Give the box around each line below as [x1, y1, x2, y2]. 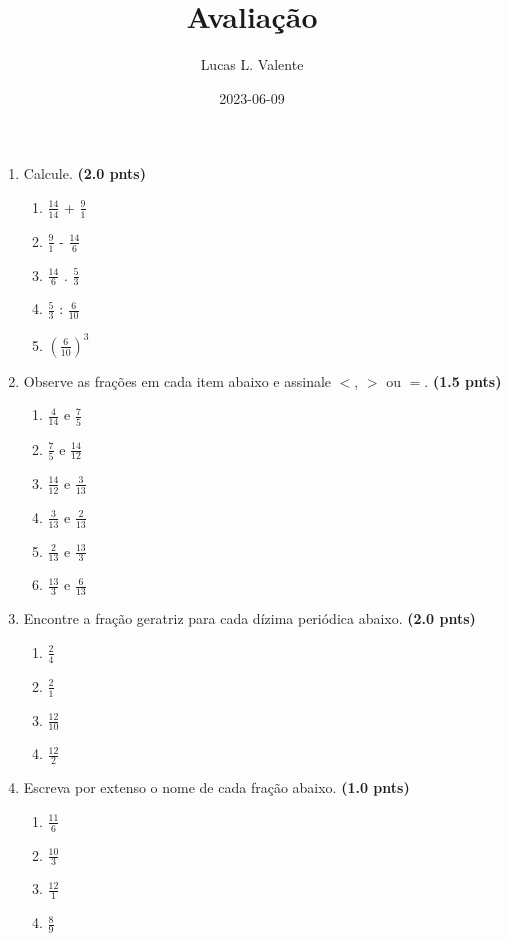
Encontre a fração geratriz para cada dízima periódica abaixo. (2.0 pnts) [23, 608, 476, 629]
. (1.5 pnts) [424, 370, 502, 391]
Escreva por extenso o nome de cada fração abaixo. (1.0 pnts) [23, 777, 410, 798]
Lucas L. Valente [200, 54, 304, 75]
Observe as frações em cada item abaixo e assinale [23, 370, 332, 391]
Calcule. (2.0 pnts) [23, 163, 146, 184]
